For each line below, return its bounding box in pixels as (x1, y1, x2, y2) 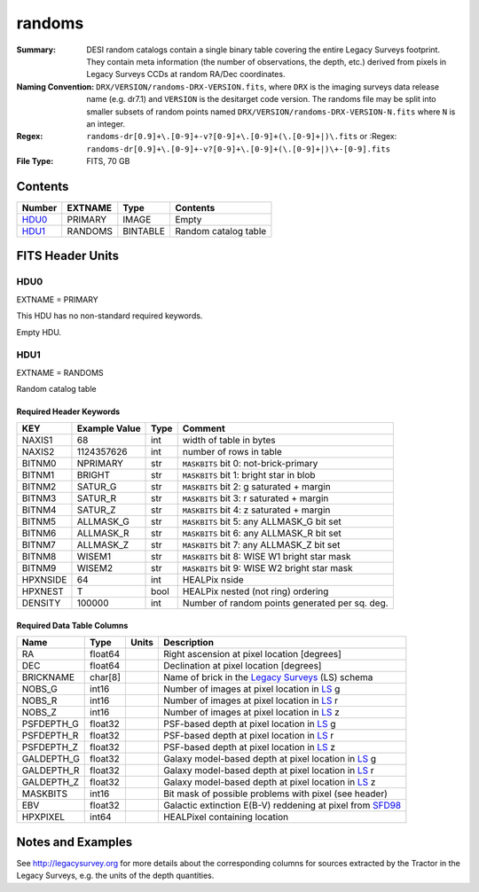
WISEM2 (76, 562, 114, 575)
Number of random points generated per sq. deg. (182, 597, 389, 609)
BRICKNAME (21, 671, 75, 684)
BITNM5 (21, 515, 57, 528)
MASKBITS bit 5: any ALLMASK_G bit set (182, 515, 342, 528)
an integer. (86, 118, 126, 129)
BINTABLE (122, 224, 166, 237)
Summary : (16, 44, 57, 55)
